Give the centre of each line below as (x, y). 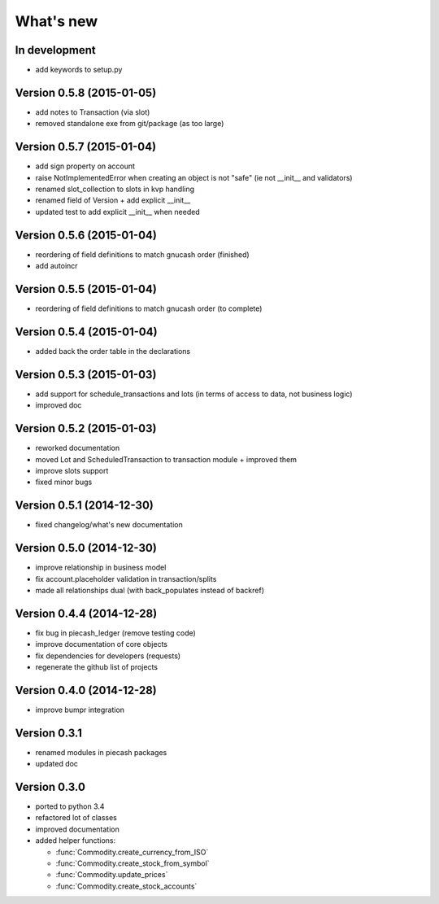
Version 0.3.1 (49, 733)
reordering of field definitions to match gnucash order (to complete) (149, 308)
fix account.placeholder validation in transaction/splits (126, 579)
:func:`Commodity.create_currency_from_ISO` (132, 852)
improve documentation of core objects (102, 644)
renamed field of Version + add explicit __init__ (113, 200)
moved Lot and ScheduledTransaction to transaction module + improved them (166, 459)
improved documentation (77, 829)
